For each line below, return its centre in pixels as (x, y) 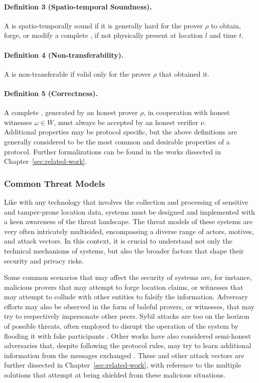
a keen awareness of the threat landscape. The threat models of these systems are (128, 221)
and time (223, 35)
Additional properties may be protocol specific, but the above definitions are (121, 132)
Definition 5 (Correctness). (51, 93)
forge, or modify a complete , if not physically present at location (104, 35)
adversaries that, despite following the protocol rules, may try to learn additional (128, 345)
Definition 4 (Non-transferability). (64, 55)
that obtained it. (184, 73)
